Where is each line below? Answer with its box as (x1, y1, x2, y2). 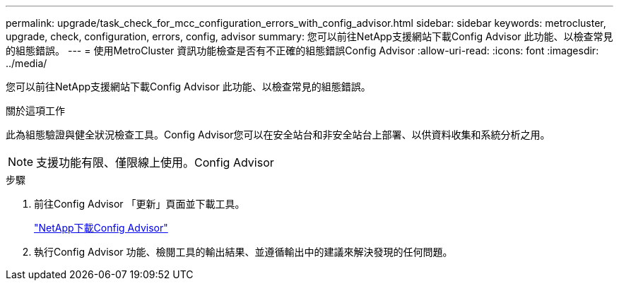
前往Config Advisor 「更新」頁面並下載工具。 (34, 198, 245, 210)
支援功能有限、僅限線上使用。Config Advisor (36, 155, 274, 169)
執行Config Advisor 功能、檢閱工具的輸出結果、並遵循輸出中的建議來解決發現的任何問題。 (34, 246, 453, 258)
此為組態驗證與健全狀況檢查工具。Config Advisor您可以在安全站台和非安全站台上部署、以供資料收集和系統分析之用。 (6, 129, 550, 141)
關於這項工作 (6, 105, 65, 117)
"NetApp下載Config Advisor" (34, 222, 168, 234)
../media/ (6, 57, 47, 69)
